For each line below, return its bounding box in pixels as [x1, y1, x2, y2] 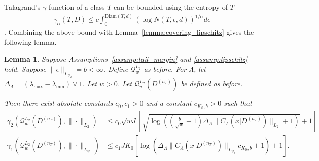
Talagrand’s [4, 2, 41, 12]
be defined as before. [181, 78, 243, 89]
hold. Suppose [4, 63, 46, 74]
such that [224, 98, 252, 109]
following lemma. [4, 36, 57, 47]
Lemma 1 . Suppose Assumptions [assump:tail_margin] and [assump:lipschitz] [4, 53, 248, 64]
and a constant [146, 98, 192, 109]
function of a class [48, 2, 105, 12]
